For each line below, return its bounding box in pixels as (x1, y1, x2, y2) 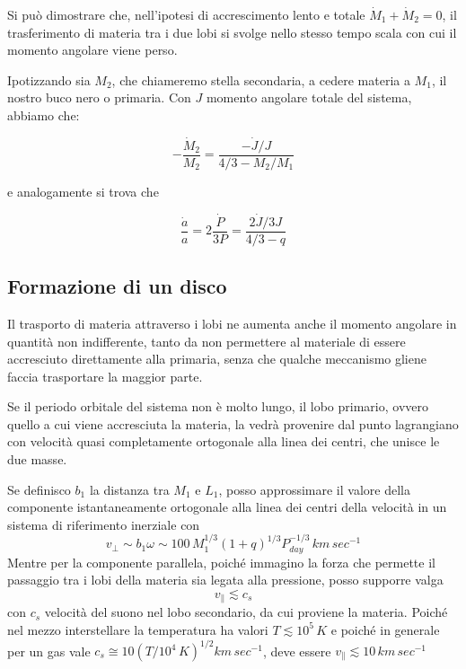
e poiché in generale (330, 620, 440, 638)
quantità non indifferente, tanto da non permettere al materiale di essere (7, 331, 406, 350)
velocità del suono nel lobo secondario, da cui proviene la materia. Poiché (44, 603, 448, 621)
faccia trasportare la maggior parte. (7, 366, 203, 385)
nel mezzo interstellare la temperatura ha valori (7, 620, 268, 638)
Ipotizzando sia (7, 70, 91, 89)
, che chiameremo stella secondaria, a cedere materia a (111, 70, 410, 89)
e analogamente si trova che (7, 181, 159, 200)
